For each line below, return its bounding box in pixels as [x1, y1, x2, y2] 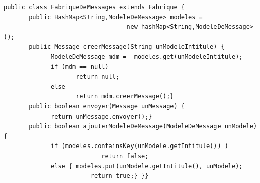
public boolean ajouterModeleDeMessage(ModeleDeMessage [29, 123, 221, 130]
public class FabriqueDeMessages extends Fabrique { [4, 4, 185, 11]
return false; [101, 152, 149, 160]
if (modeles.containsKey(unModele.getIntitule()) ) [51, 142, 228, 150]
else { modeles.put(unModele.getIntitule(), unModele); [51, 162, 243, 170]
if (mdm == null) [51, 63, 109, 70]
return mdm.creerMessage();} [76, 93, 174, 100]
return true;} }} [90, 172, 149, 180]
